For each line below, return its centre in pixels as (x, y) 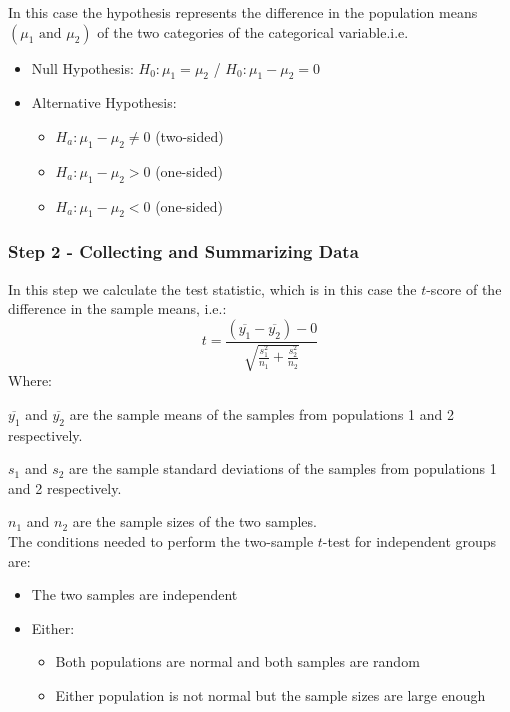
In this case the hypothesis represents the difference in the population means (243, 12)
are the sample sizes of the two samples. (194, 521)
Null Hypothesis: (82, 67)
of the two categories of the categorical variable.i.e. (253, 31)
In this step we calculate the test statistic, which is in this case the (212, 288)
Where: (30, 380)
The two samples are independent (134, 594)
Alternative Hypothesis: (104, 102)
